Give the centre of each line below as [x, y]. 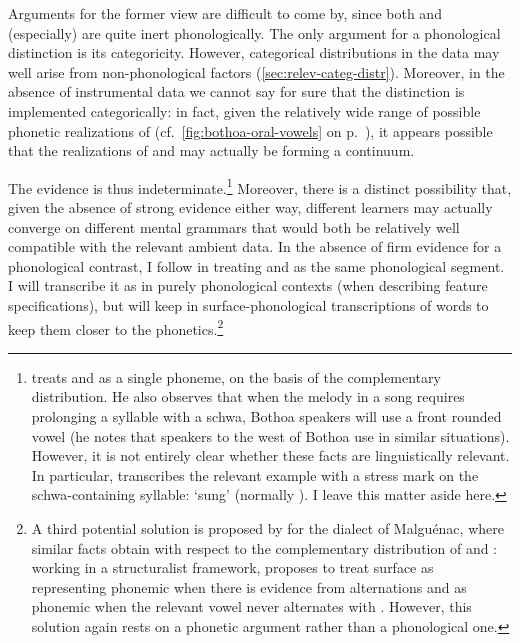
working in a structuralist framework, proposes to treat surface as [232, 567]
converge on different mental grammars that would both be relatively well [234, 226]
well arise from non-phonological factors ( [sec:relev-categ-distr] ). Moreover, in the [256, 71]
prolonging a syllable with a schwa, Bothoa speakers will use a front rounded [266, 416]
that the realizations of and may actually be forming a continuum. [211, 150]
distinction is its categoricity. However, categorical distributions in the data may [254, 52]
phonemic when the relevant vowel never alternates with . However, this [251, 606]
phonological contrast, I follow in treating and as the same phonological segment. [256, 265]
